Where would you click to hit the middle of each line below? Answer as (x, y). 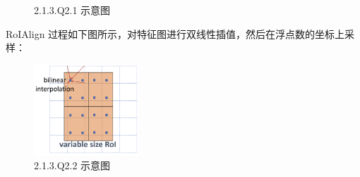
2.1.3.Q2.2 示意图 (72, 165)
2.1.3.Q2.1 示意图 (72, 10)
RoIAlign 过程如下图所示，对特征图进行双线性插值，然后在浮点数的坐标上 (175, 33)
